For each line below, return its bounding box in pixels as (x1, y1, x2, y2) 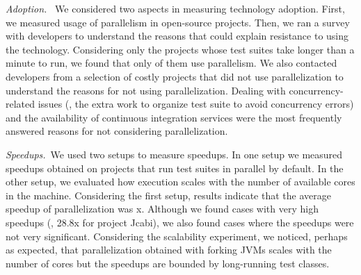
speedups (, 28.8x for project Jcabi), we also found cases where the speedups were (6, 215, 354, 229)
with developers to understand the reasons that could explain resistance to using (6, 28, 349, 43)
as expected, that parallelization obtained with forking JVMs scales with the (6, 242, 332, 257)
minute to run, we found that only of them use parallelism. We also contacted (6, 56, 337, 70)
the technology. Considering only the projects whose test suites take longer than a (6, 42, 355, 56)
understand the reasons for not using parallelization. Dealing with (6, 83, 286, 97)
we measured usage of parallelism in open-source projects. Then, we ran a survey (6, 15, 350, 29)
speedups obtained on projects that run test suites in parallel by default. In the (6, 160, 344, 175)
